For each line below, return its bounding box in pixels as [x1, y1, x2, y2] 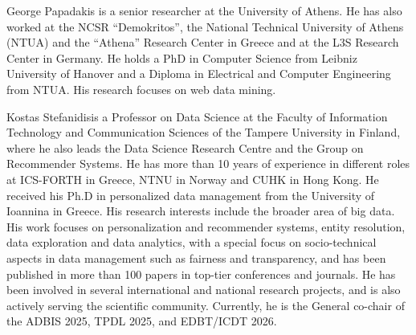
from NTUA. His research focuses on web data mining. [6, 80, 276, 97]
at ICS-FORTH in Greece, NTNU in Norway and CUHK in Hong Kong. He [6, 170, 379, 187]
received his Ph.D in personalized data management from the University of [6, 186, 375, 203]
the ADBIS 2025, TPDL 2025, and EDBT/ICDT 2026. [6, 313, 277, 329]
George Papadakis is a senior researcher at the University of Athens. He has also [6, 2, 402, 18]
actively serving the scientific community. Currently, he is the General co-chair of [6, 296, 405, 313]
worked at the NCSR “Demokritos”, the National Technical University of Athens [6, 18, 404, 35]
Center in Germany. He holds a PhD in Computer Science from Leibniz [6, 49, 357, 66]
